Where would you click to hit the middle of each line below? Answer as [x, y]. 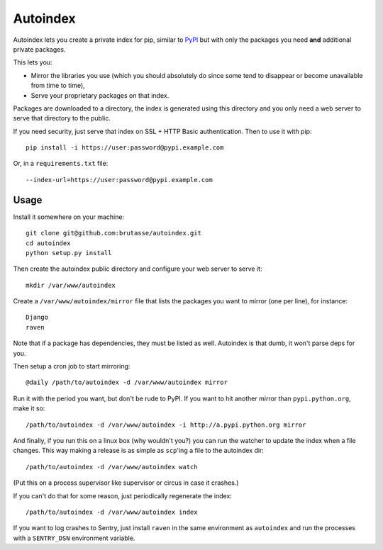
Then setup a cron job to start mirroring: [72, 366]
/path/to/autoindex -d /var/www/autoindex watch [112, 467]
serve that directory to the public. [62, 118]
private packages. [39, 49]
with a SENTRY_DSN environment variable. [74, 538]
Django [37, 318]
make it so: [29, 408]
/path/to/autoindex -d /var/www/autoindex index [112, 512]
